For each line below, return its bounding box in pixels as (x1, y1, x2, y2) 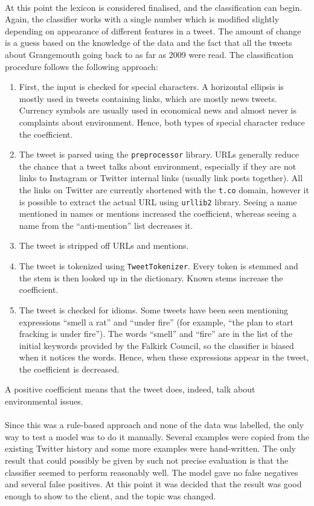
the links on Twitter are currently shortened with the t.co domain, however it (19, 183, 309, 196)
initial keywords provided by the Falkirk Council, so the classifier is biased (19, 339, 294, 351)
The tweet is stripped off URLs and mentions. (19, 239, 189, 252)
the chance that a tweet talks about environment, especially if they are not (19, 159, 296, 172)
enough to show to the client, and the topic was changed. (5, 489, 216, 502)
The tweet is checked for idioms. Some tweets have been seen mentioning (19, 303, 288, 316)
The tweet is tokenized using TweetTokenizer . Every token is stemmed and (19, 260, 298, 272)
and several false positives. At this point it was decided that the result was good (5, 478, 302, 490)
